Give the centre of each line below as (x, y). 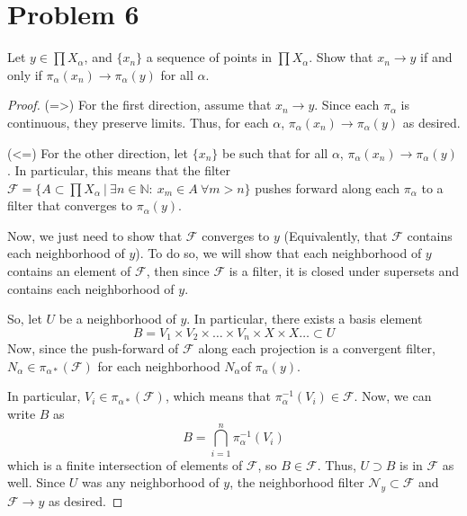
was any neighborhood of (151, 482)
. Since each (347, 105)
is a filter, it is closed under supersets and (344, 271)
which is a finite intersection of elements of (125, 464)
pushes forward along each (328, 187)
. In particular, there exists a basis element (305, 319)
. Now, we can (393, 396)
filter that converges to (70, 205)
